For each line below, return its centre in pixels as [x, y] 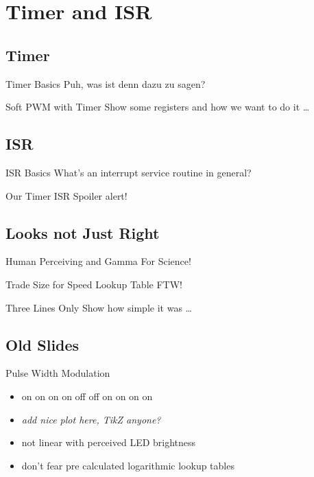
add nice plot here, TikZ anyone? [91, 419]
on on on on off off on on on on [87, 396]
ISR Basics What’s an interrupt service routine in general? [129, 172]
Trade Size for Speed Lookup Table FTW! [94, 284]
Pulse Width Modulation [58, 373]
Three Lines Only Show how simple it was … [99, 307]
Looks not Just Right [83, 232]
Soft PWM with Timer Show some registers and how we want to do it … [158, 107]
